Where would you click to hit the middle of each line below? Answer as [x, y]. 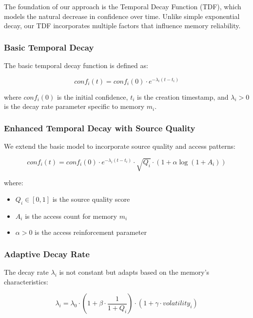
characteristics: [26, 281]
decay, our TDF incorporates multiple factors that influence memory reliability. [122, 26]
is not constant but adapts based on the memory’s [134, 272]
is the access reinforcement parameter [91, 232]
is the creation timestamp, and [183, 97]
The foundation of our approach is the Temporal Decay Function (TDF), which [123, 6]
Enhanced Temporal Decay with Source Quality [100, 128]
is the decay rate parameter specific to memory [74, 106]
